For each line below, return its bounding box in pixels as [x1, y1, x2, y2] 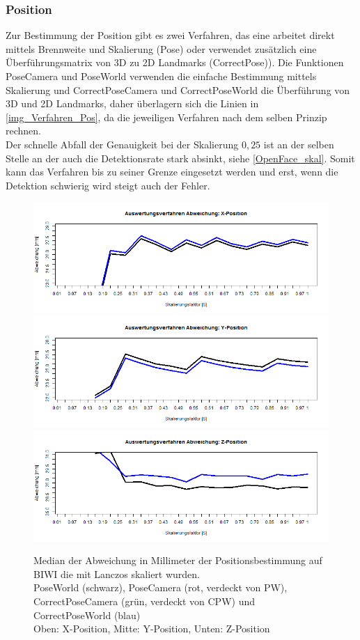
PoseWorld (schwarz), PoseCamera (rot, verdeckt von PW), [33, 580, 288, 595]
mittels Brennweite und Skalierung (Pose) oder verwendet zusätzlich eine [6, 41, 317, 56]
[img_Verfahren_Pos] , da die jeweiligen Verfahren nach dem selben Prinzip [6, 109, 327, 124]
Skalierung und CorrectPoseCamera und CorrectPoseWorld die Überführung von [6, 82, 350, 97]
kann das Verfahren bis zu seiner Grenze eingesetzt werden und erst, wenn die [6, 164, 338, 179]
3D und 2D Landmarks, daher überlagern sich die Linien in [6, 96, 259, 111]
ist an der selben [263, 136, 334, 151]
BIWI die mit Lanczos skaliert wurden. [33, 566, 200, 581]
